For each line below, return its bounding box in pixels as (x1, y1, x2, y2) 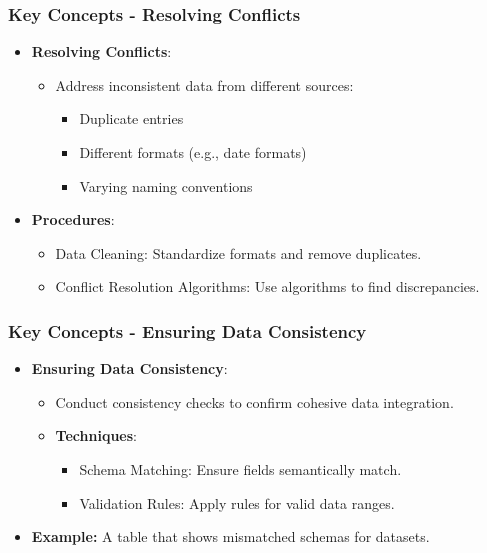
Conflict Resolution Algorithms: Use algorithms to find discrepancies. (55, 276, 480, 297)
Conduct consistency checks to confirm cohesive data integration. (55, 391, 454, 412)
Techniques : (55, 425, 137, 446)
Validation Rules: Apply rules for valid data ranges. (79, 492, 395, 513)
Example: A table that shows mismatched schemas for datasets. (31, 526, 430, 547)
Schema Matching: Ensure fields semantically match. (79, 458, 402, 479)
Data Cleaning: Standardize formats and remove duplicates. (55, 242, 422, 263)
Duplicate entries (79, 108, 184, 129)
